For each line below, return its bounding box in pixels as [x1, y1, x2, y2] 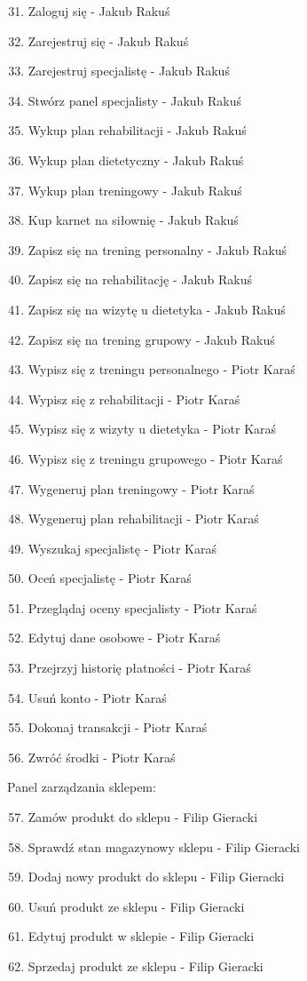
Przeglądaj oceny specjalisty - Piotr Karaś [28, 598, 257, 617]
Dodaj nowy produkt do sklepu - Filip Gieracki [28, 867, 285, 886]
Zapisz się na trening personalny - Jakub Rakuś [28, 240, 287, 259]
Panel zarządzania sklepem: [7, 778, 156, 796]
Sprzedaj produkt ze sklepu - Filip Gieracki [28, 957, 264, 975]
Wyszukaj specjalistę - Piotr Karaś [28, 538, 216, 557]
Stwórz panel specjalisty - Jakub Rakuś [28, 91, 242, 109]
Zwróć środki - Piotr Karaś [28, 747, 176, 766]
